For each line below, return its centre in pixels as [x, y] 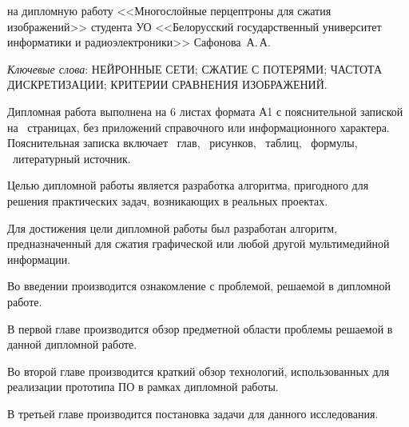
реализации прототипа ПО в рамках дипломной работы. [143, 387]
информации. [39, 259]
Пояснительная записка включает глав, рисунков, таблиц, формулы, [183, 143]
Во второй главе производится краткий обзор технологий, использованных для [199, 371]
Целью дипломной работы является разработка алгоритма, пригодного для [188, 185]
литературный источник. [71, 158]
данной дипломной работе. [72, 344]
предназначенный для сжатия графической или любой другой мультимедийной [199, 243]
